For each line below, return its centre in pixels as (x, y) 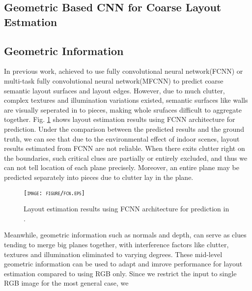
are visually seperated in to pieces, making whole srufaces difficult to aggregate (123, 109)
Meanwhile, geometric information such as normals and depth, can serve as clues (125, 235)
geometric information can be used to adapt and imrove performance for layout (123, 264)
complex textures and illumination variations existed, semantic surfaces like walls (126, 100)
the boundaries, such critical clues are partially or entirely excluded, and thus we (126, 158)
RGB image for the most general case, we (66, 283)
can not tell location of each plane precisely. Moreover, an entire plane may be (122, 167)
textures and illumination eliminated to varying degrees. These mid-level (113, 254)
